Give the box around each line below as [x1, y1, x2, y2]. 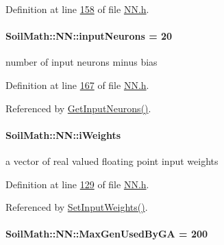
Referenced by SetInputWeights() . [5, 200, 148, 214]
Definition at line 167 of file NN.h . [5, 77, 149, 92]
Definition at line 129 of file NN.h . [5, 177, 149, 191]
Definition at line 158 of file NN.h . [5, 2, 149, 16]
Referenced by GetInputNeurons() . [5, 101, 151, 115]
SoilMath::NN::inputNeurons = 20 [5, 29, 173, 43]
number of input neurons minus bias [5, 55, 158, 69]
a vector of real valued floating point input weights [5, 153, 219, 168]
